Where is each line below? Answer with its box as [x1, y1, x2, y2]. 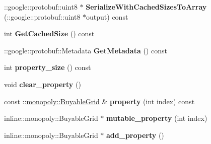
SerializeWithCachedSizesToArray [86, 2, 207, 12]
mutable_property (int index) [106, 113, 207, 123]
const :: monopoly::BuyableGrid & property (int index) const [4, 96, 195, 106]
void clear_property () [4, 79, 81, 89]
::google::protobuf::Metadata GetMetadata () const [4, 45, 167, 55]
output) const [86, 11, 128, 22]
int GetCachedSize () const [4, 28, 95, 39]
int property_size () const [4, 62, 91, 73]
